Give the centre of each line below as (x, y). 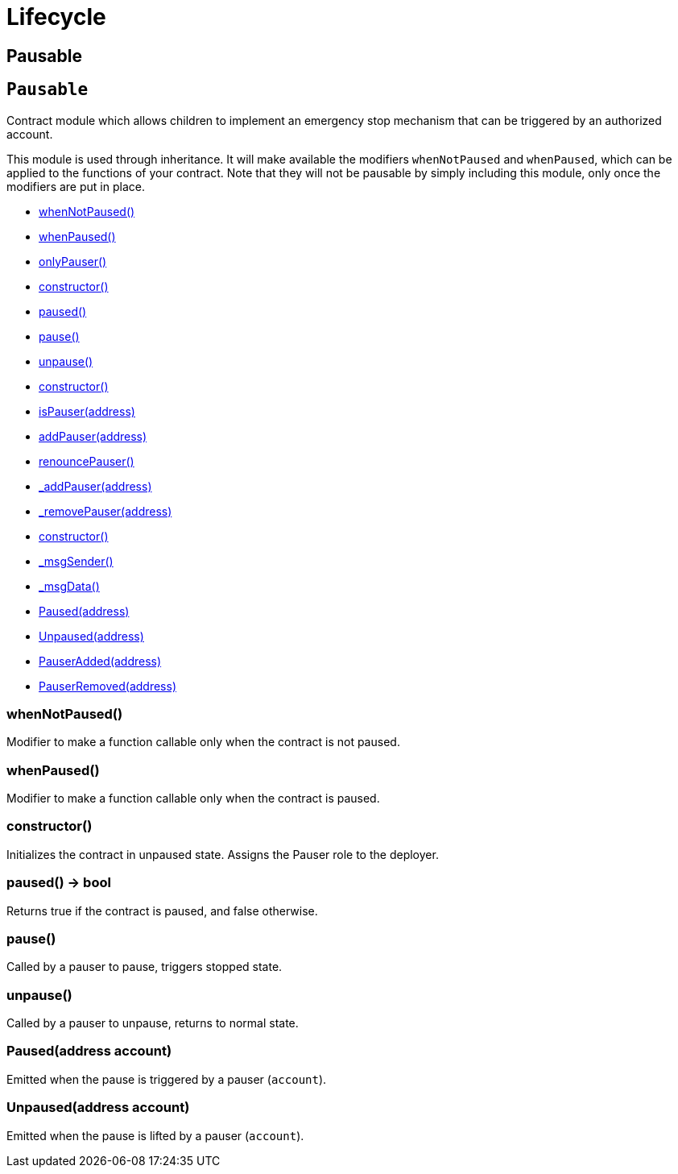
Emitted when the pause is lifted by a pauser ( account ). (155, 1135)
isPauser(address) (87, 411)
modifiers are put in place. (76, 186)
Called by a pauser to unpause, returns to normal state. (153, 1023)
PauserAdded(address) (100, 661)
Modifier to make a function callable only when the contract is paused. (193, 799)
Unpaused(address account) (98, 1108)
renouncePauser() (87, 461)
